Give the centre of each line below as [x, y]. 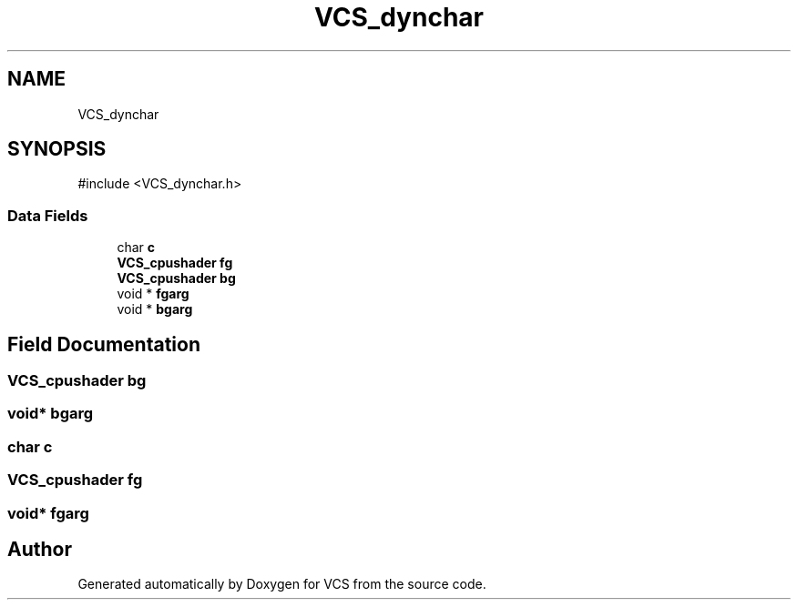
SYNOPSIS [57, 149]
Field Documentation [104, 344]
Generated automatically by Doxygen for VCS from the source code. [282, 584]
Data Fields [48, 215]
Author [40, 549]
